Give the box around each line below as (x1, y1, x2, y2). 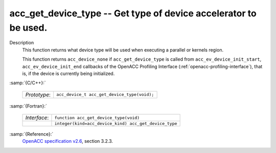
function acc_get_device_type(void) (54, 115, 140, 120)
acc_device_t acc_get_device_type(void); (56, 92, 154, 97)
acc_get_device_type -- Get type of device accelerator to (9, 8, 257, 19)
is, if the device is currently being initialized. (22, 70, 115, 76)
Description (9, 40, 34, 46)
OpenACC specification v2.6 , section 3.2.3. (22, 138, 113, 144)
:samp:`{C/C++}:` (9, 80, 46, 86)
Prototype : (25, 91, 51, 98)
